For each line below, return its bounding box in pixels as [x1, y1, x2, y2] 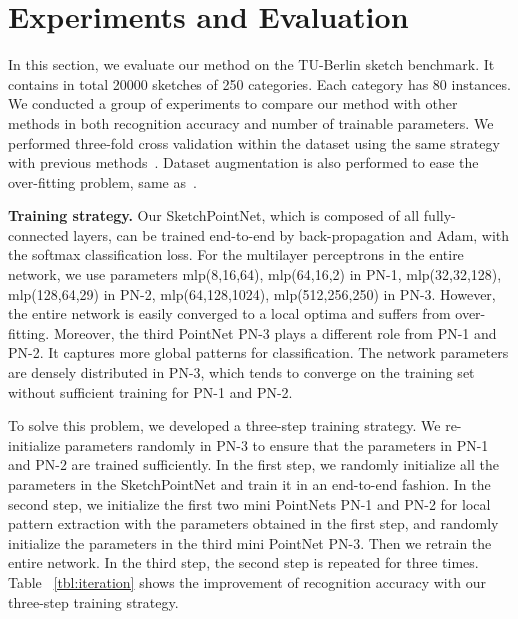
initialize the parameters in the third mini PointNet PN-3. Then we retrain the [8, 532, 492, 553]
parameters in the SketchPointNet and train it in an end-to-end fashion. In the [8, 474, 491, 494]
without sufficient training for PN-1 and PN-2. [8, 381, 293, 402]
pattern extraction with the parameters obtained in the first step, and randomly [8, 513, 499, 534]
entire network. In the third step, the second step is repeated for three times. [8, 552, 479, 573]
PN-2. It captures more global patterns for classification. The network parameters [8, 342, 509, 363]
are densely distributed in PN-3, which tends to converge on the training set [8, 362, 475, 383]
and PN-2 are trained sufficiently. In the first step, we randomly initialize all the [8, 454, 499, 475]
